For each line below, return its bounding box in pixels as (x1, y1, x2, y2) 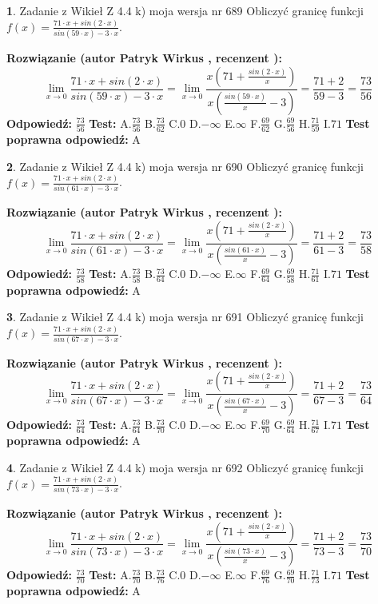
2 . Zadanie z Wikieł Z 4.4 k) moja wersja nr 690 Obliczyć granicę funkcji (6, 157, 364, 174)
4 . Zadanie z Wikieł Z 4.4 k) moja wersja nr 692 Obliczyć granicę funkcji (6, 459, 364, 475)
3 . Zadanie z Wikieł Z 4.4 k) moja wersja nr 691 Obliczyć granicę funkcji (6, 308, 364, 325)
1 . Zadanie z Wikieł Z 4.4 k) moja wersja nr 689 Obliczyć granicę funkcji (6, 2, 364, 18)
